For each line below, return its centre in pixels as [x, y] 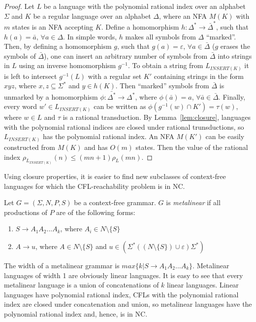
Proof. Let [19, 6]
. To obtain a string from [165, 65]
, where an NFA [183, 16]
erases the [235, 46]
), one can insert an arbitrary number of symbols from [126, 55]
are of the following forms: [96, 212]
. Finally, [232, 96]
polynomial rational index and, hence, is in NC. [76, 313]
